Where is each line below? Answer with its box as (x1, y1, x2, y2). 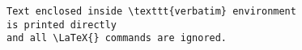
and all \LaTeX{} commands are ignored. (6, 32, 228, 44)
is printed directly (6, 19, 117, 31)
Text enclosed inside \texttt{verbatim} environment (6, 6, 296, 17)
